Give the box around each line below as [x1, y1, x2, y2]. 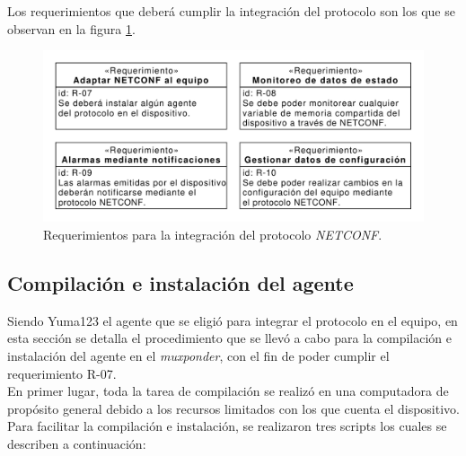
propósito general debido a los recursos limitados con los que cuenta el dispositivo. [7, 399, 460, 417]
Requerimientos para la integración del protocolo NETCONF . [43, 225, 382, 244]
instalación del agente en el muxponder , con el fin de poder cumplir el [7, 346, 390, 365]
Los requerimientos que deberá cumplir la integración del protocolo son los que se [7, 2, 455, 20]
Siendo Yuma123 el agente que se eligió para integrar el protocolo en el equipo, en [7, 311, 458, 329]
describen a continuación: [7, 434, 146, 453]
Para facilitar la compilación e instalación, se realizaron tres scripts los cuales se [7, 417, 447, 435]
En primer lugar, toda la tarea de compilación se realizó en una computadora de [7, 381, 449, 400]
